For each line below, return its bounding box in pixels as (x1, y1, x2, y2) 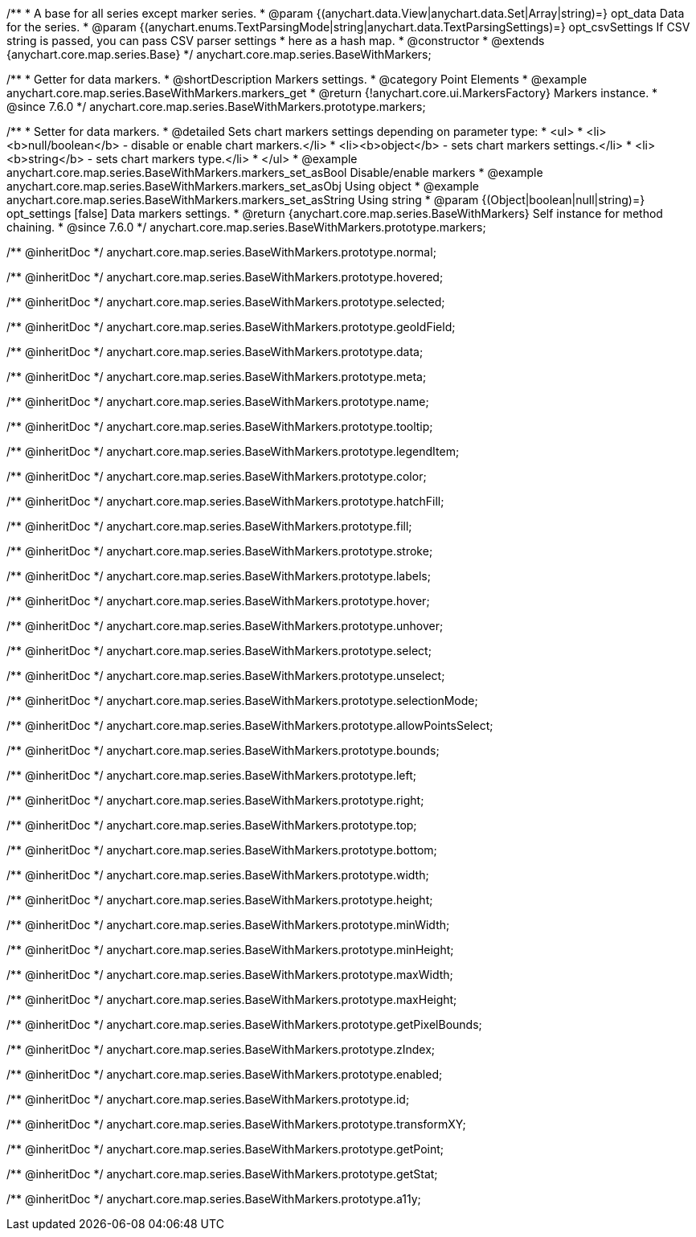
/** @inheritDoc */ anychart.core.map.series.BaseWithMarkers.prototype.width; (6, 868, 429, 882)
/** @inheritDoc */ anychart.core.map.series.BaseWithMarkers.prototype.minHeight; (6, 943, 454, 956)
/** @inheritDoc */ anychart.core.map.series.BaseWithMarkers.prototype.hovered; (6, 270, 444, 284)
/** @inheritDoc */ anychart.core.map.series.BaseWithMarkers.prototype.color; (6, 469, 427, 483)
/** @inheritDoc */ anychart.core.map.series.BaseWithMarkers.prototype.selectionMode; (6, 694, 478, 707)
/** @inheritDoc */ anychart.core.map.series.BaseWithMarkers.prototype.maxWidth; (6, 968, 453, 981)
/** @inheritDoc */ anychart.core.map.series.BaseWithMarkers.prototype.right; (6, 793, 424, 807)
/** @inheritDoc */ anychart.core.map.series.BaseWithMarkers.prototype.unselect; (6, 669, 445, 682)
